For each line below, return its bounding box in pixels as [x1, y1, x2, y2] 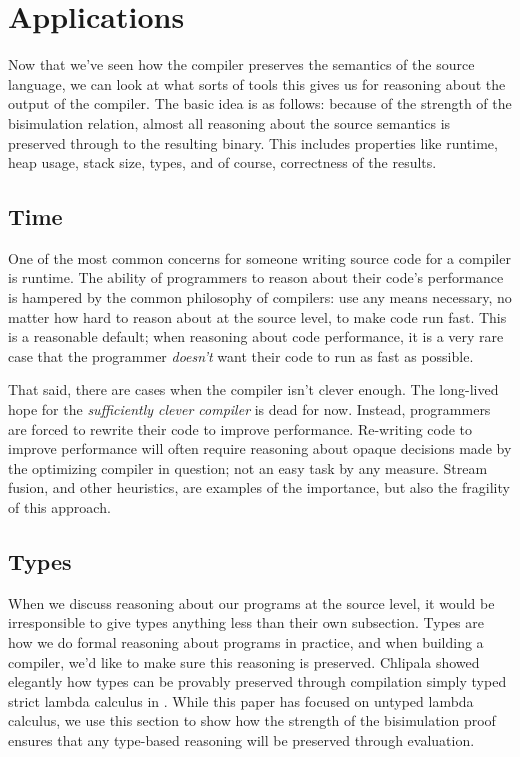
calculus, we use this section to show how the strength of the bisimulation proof [8, 710, 496, 731]
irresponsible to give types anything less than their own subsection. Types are [8, 612, 484, 633]
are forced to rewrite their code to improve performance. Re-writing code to [8, 418, 473, 439]
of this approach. [8, 497, 111, 518]
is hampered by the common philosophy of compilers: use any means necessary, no [8, 287, 512, 308]
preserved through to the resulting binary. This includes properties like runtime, [8, 132, 498, 153]
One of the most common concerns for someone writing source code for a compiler [8, 247, 511, 268]
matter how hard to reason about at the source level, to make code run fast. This [8, 306, 507, 327]
